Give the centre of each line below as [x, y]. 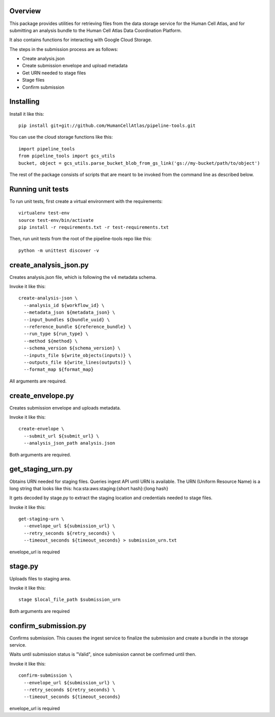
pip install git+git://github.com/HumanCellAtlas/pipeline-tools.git [107, 125]
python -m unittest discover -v [59, 250]
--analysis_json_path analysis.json [70, 443]
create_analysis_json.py [49, 265]
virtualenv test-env [44, 213]
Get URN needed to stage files [54, 73]
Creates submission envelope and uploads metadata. [65, 407]
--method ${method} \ [51, 341]
